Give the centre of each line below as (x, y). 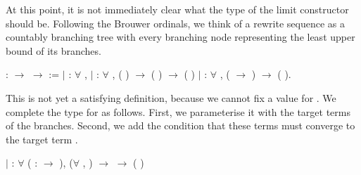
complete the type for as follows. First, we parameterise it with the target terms (178, 111)
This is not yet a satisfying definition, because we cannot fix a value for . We (171, 97)
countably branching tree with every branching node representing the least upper (180, 37)
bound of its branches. (53, 50)
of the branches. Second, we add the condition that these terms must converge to (180, 125)
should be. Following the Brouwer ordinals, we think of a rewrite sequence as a (175, 23)
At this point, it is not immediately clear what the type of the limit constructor (177, 9)
